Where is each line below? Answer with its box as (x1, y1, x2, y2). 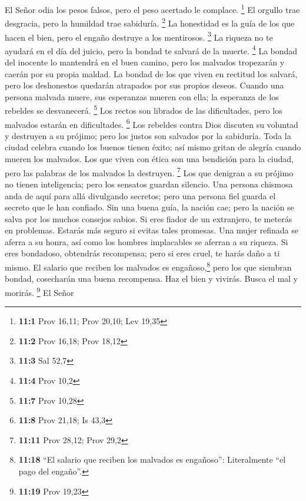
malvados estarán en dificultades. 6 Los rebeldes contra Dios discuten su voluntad (5, 116, 298, 130)
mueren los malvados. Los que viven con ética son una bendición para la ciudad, (5, 153, 294, 165)
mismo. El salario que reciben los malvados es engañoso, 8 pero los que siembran (5, 259, 292, 273)
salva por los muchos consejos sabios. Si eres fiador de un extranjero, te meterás (5, 212, 292, 225)
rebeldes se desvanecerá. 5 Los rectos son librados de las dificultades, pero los (5, 103, 282, 117)
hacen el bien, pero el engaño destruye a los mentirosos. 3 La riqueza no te (5, 29, 273, 43)
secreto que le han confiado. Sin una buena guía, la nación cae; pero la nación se (5, 201, 294, 213)
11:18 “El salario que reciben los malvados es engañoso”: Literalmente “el (18, 453, 286, 466)
